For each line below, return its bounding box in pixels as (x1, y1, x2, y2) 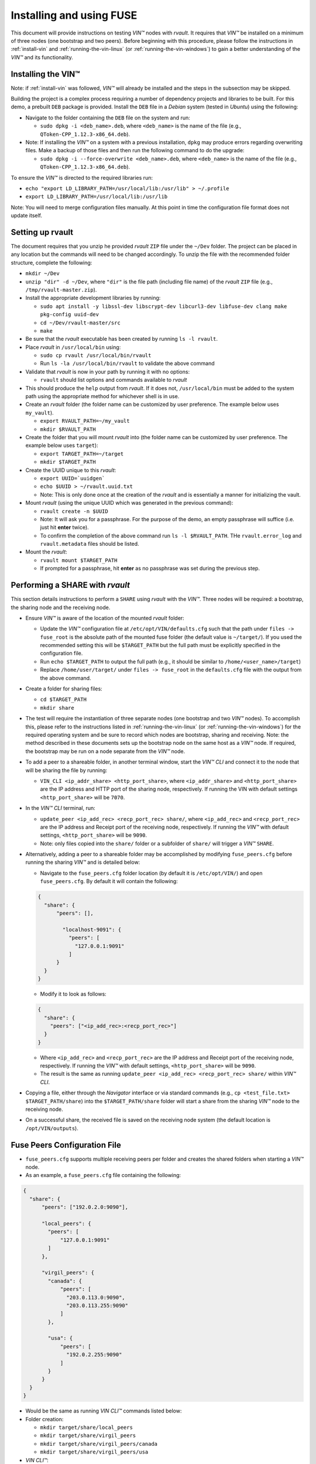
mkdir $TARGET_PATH (40, 459, 96, 466)
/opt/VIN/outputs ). (25, 1124, 78, 1131)
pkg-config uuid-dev (40, 311, 99, 318)
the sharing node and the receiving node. (11, 604, 111, 611)
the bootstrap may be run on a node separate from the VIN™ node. (25, 747, 186, 755)
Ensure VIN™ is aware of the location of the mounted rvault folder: (25, 614, 184, 621)
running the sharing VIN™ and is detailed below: (25, 858, 140, 866)
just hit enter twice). (40, 524, 89, 531)
